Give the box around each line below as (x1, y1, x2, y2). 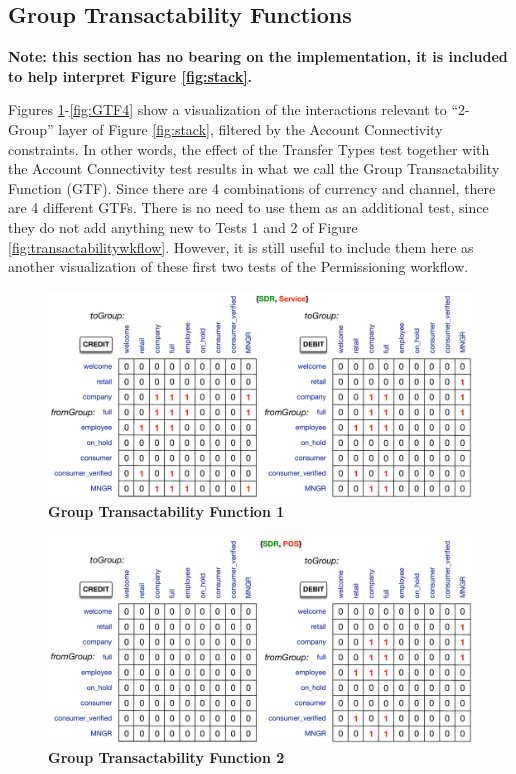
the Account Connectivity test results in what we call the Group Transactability (8, 158, 500, 179)
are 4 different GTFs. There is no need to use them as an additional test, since (8, 197, 489, 218)
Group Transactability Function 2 (48, 746, 285, 767)
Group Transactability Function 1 (48, 501, 285, 522)
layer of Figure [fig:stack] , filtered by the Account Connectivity (58, 118, 443, 139)
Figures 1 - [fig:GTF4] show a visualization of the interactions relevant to (8, 99, 447, 120)
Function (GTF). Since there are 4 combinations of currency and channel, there (8, 177, 496, 198)
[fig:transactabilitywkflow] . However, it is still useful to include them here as (8, 236, 474, 257)
